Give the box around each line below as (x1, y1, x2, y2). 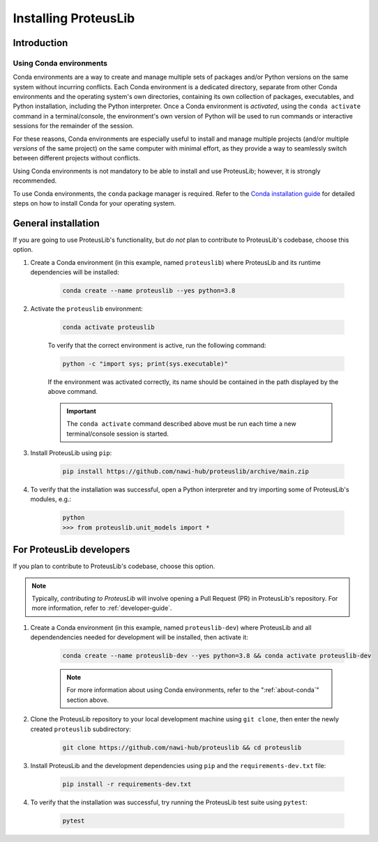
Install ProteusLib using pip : (30, 448, 112, 457)
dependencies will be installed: (30, 268, 119, 277)
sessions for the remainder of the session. (13, 122, 134, 130)
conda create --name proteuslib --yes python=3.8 (62, 286, 236, 295)
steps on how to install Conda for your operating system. (13, 199, 176, 207)
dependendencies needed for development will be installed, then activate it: (30, 633, 249, 641)
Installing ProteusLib (13, 10, 135, 26)
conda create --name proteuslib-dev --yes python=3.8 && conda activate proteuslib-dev (62, 652, 372, 660)
